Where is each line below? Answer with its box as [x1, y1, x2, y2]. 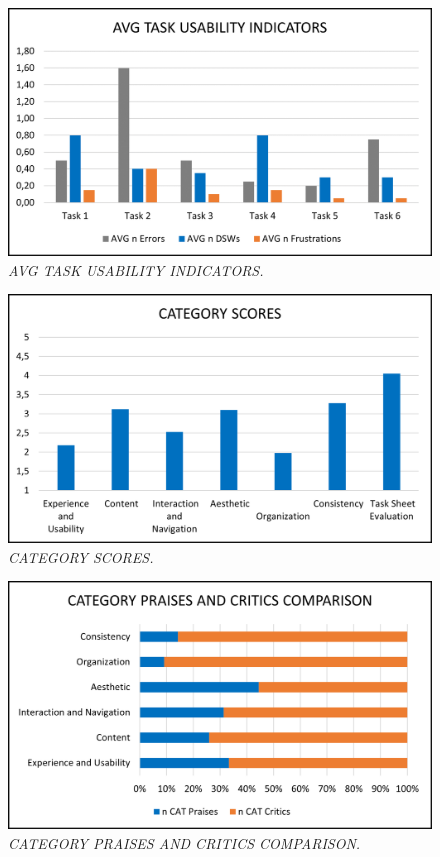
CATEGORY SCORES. [8, 546, 154, 567]
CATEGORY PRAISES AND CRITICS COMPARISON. [8, 832, 361, 853]
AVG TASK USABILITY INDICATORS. [8, 259, 264, 280]
